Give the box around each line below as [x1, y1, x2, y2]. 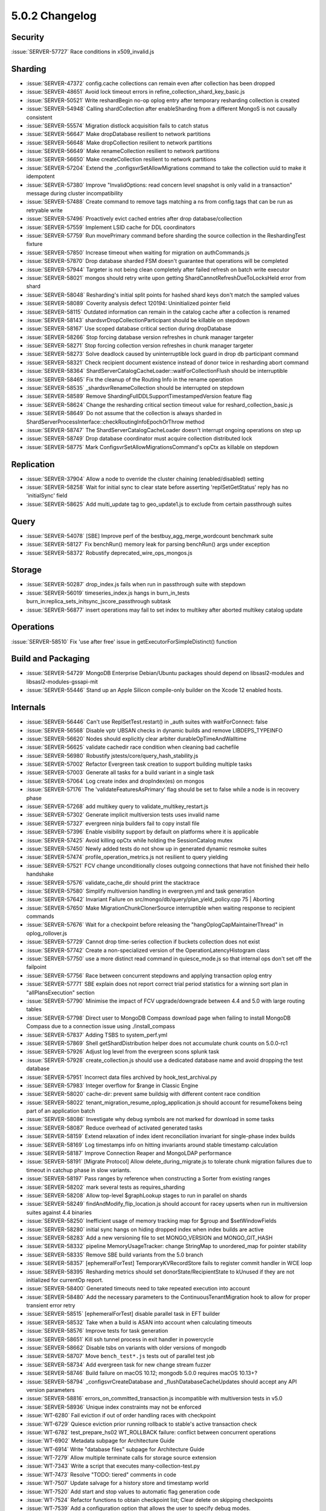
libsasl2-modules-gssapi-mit [26, 678, 98, 685]
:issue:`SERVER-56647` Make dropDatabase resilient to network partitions [26, 131, 211, 138]
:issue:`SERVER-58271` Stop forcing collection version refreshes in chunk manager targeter [26, 342, 254, 349]
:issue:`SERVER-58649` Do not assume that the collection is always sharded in [26, 410, 222, 417]
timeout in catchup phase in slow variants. [26, 1166, 132, 1174]
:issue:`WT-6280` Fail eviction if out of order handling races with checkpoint [26, 1412, 216, 1419]
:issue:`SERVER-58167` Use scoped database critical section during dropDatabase [26, 325, 232, 332]
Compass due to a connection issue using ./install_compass [26, 1023, 175, 1030]
